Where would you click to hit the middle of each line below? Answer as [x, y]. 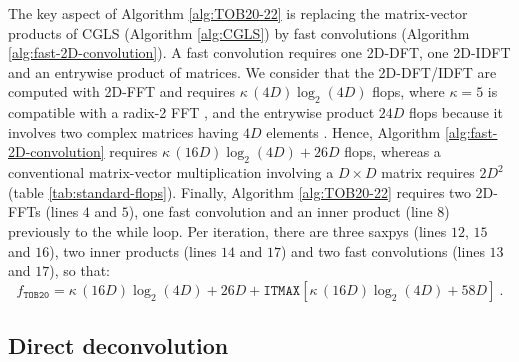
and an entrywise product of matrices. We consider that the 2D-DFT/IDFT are [252, 71]
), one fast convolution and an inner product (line [280, 211]
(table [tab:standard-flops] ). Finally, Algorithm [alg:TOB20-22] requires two [239, 191]
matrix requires [428, 172]
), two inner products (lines [133, 250]
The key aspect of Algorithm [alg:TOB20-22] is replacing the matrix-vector [238, 13]
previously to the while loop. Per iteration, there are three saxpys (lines [227, 230]
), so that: [79, 270]
